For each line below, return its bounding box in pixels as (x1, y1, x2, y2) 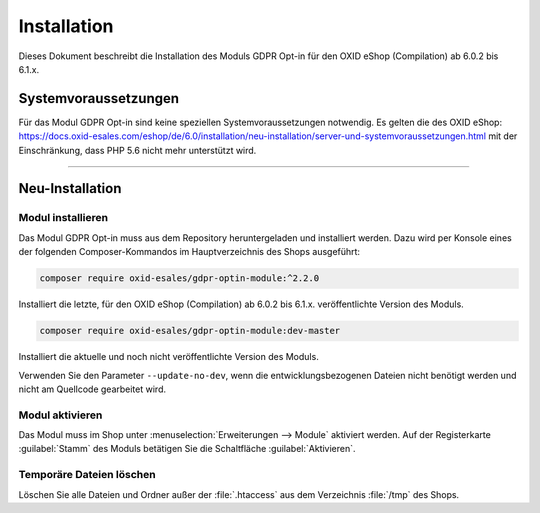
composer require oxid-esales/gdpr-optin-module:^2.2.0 (39, 273, 320, 284)
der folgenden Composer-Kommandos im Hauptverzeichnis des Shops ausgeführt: (18, 246, 360, 258)
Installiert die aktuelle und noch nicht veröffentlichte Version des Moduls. (18, 351, 319, 363)
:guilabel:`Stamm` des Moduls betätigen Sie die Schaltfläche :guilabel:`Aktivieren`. (18, 443, 356, 455)
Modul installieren (18, 211, 109, 225)
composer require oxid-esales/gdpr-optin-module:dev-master (39, 325, 341, 337)
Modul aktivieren (18, 408, 103, 422)
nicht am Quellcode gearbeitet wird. (18, 383, 167, 395)
